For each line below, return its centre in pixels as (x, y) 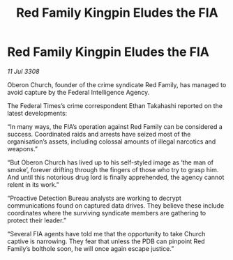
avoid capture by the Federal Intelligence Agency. (78, 92)
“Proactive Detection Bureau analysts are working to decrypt (94, 198)
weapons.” (23, 148)
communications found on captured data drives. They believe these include (116, 205)
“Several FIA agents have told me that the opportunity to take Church (106, 234)
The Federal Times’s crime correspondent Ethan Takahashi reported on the (115, 105)
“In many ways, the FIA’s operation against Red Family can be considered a (115, 126)
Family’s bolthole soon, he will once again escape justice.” (91, 248)
